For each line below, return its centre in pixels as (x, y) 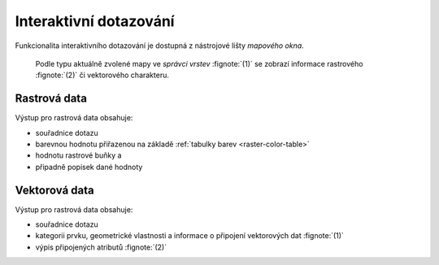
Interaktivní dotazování (95, 21)
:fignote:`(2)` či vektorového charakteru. (102, 75)
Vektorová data (54, 190)
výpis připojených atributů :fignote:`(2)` (101, 247)
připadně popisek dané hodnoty (89, 167)
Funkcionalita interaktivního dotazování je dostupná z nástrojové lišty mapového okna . (159, 46)
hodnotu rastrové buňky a (78, 155)
